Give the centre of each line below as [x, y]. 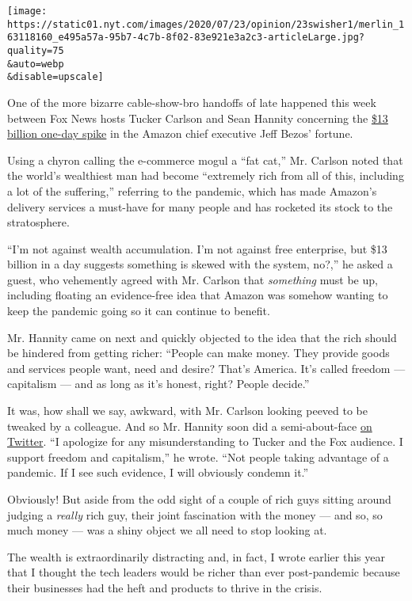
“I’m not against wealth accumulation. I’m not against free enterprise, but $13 [197, 248]
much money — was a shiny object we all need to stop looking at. [167, 530]
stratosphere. [38, 222]
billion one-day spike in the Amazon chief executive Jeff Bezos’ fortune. [180, 133]
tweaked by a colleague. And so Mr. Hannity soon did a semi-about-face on [190, 426]
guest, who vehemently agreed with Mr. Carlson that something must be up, [193, 279]
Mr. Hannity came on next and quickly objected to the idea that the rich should [202, 337]
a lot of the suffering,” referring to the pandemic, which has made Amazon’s [192, 190]
